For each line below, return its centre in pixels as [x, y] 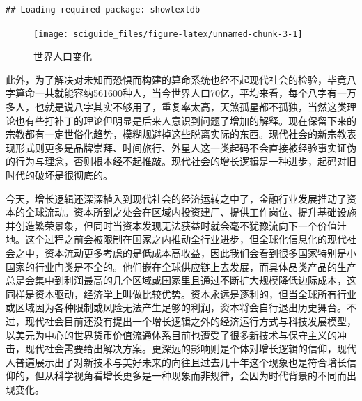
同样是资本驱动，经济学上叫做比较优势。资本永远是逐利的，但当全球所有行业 [181, 293]
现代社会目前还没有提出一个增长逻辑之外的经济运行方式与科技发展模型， [190, 321]
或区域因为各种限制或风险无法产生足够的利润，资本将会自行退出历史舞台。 [176, 307]
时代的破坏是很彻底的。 [59, 175]
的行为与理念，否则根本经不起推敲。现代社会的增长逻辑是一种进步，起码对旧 [181, 161]
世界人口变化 [63, 56]
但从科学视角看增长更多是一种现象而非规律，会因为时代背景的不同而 [190, 376]
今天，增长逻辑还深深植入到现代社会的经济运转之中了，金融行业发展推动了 [176, 198]
